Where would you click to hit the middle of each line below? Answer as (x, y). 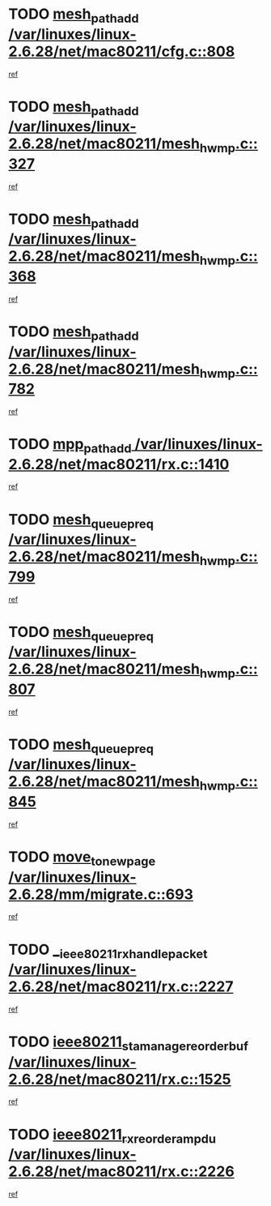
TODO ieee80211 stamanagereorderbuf (129, 1043)
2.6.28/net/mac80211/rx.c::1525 (120, 1079)
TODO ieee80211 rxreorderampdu (112, 1136)
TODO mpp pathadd (70, 446)
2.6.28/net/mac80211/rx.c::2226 (121, 1172)
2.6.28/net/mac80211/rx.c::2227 (121, 987)
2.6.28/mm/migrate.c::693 (101, 894)
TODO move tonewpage (82, 858)
